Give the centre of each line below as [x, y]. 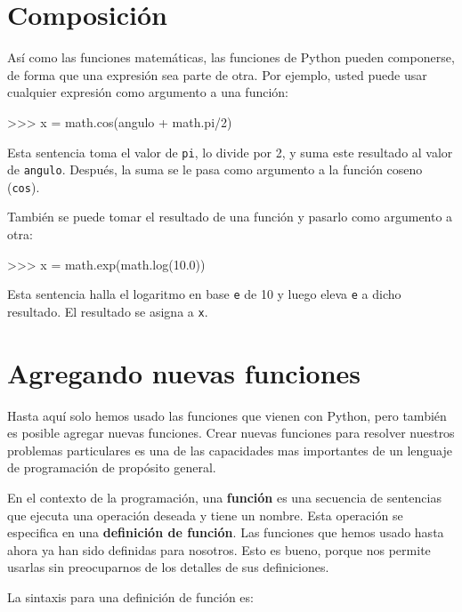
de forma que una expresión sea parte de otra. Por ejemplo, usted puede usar [217, 74]
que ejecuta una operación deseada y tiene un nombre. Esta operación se [205, 515]
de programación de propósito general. [112, 467]
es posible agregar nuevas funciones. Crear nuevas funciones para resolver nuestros [231, 433]
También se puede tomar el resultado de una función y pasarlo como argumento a [230, 217]
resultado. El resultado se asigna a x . [108, 311]
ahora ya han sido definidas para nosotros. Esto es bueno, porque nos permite [219, 549]
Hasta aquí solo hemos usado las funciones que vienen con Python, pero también [227, 415]
